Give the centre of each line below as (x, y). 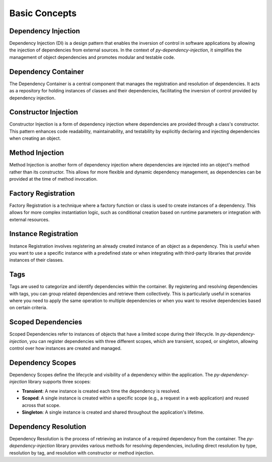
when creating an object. (35, 138)
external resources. (29, 219)
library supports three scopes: (59, 382)
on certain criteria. (28, 308)
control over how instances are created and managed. (65, 349)
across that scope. (41, 405)
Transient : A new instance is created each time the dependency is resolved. (101, 391)
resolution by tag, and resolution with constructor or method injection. (82, 453)
